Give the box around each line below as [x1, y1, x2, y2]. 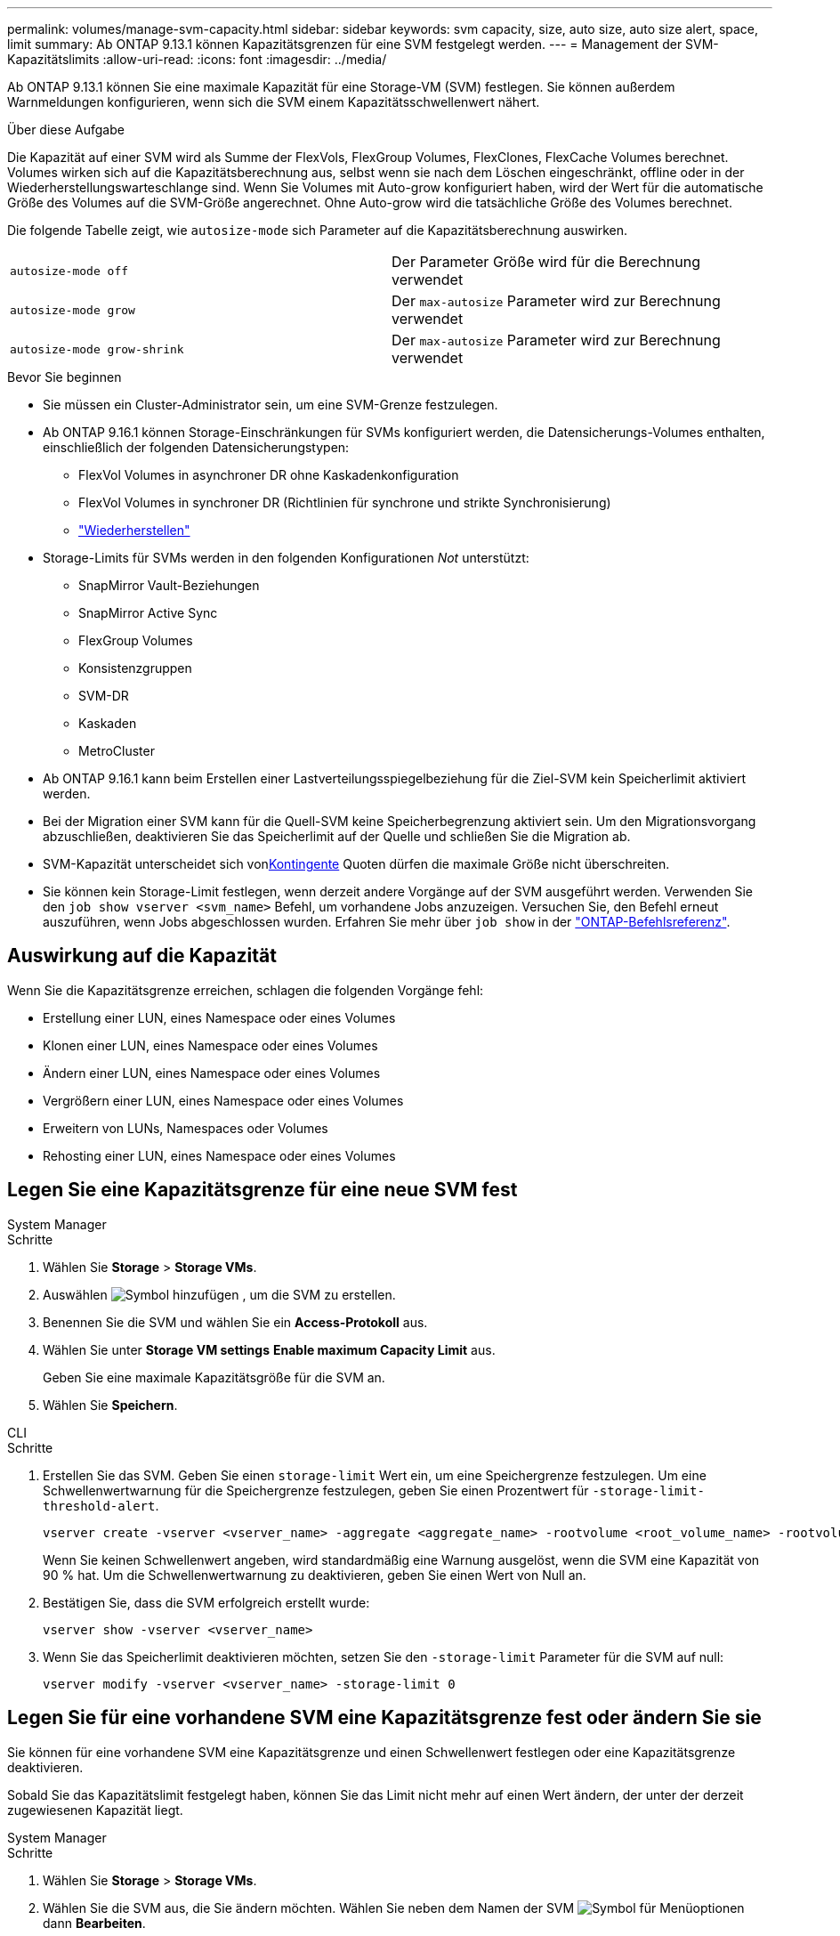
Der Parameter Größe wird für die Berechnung [392, 253, 700, 271]
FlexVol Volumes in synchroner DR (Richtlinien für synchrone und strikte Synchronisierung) [78, 495, 611, 510]
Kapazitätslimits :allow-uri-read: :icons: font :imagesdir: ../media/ [7, 52, 387, 67]
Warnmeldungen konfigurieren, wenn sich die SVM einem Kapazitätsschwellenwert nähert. [7, 94, 540, 109]
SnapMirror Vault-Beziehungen [78, 578, 260, 593]
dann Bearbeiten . [43, 1915, 146, 1931]
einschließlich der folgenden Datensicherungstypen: [43, 440, 350, 455]
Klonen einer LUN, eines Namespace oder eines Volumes [43, 1037, 378, 1053]
